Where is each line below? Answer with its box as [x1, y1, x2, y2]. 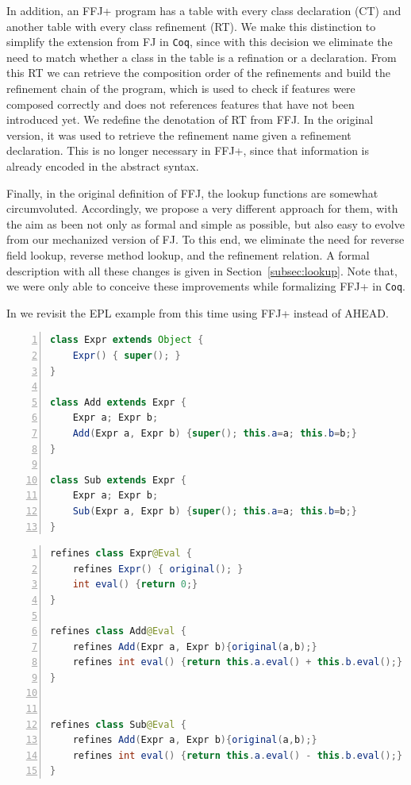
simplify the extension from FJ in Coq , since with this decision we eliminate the [6, 33, 393, 50]
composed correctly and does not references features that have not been [6, 95, 355, 112]
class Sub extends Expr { [50, 474, 186, 486]
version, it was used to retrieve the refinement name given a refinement [6, 126, 351, 143]
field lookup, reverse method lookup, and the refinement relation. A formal [6, 246, 370, 263]
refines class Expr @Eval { [50, 548, 193, 560]
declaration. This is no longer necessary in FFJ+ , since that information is [6, 142, 369, 159]
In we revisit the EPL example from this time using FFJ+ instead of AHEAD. [6, 304, 389, 321]
